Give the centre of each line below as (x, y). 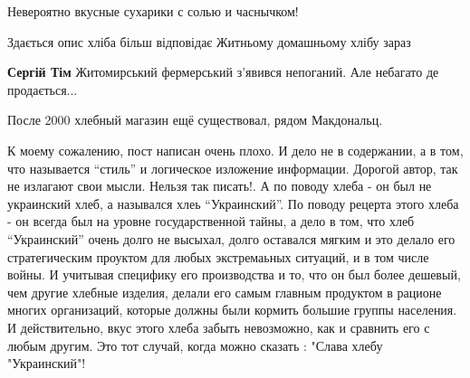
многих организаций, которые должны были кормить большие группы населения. (232, 310)
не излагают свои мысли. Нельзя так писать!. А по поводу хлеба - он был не (220, 186)
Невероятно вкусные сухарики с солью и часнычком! (153, 11)
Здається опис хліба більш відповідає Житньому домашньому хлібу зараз (209, 41)
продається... (43, 89)
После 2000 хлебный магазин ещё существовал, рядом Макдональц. (195, 120)
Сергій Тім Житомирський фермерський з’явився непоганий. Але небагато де (223, 72)
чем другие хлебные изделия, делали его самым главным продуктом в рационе (225, 292)
